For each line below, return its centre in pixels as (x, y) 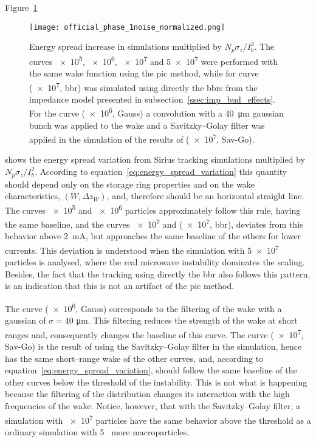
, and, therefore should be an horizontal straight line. (205, 196)
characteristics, (33, 196)
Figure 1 (21, 7)
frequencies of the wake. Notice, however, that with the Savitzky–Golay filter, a (153, 405)
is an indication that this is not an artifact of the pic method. (120, 286)
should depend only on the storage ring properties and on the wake (130, 184)
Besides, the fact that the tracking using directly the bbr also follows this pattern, (158, 274)
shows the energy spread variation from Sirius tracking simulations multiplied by (155, 159)
